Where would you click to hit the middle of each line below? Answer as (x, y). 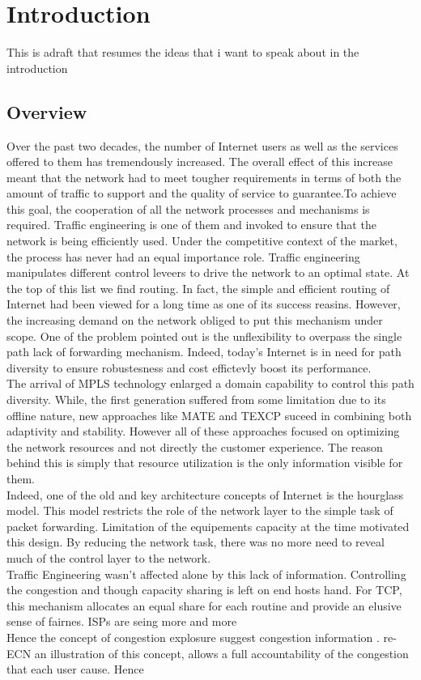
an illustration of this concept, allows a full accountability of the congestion (221, 653)
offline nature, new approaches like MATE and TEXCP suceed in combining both (209, 415)
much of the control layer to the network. (109, 557)
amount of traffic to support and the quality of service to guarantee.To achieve (202, 193)
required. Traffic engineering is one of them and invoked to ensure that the (191, 225)
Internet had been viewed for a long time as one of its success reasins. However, (204, 304)
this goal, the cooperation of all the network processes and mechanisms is (188, 208)
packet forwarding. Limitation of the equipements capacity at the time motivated (208, 526)
